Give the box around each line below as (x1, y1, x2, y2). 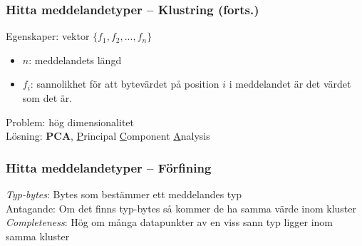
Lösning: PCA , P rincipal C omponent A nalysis (6, 128, 210, 143)
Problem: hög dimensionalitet (6, 114, 134, 129)
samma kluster (6, 228, 70, 243)
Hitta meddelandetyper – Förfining (6, 158, 212, 176)
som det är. (22, 91, 73, 105)
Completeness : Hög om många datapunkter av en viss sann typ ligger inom (6, 215, 333, 230)
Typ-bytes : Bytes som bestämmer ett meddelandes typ (6, 187, 242, 201)
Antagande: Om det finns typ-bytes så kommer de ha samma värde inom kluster (6, 200, 357, 215)
